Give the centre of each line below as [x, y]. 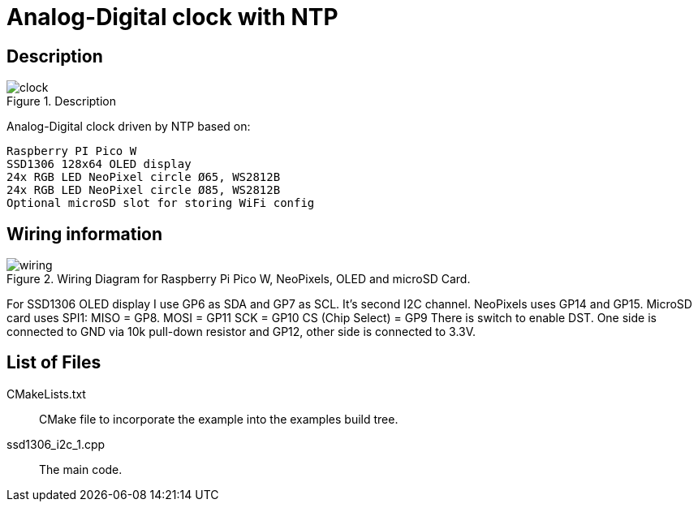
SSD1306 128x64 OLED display [99, 164]
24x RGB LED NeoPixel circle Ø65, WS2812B [144, 177]
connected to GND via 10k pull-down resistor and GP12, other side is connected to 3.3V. [241, 332]
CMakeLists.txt [46, 394]
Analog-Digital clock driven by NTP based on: [129, 127]
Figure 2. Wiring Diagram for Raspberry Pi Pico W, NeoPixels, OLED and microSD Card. [239, 279]
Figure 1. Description [61, 101]
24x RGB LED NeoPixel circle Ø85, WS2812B [144, 190]
